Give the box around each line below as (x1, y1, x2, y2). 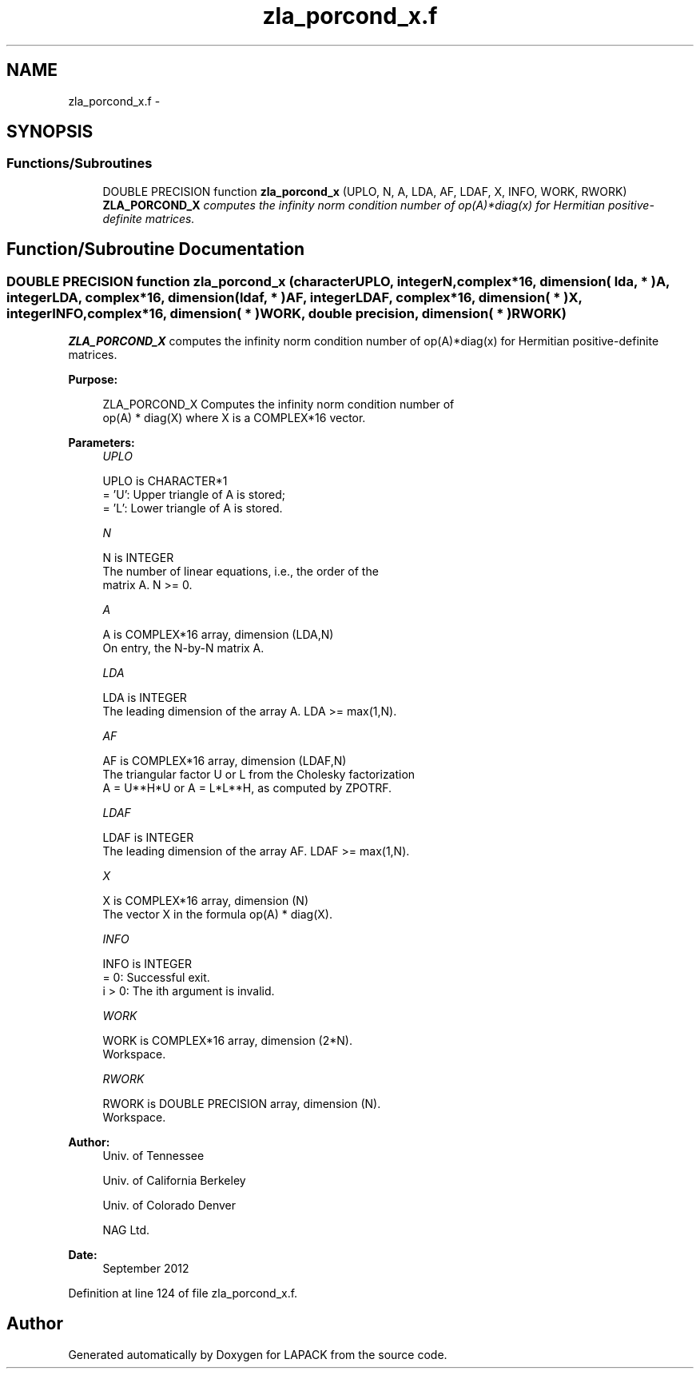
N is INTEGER (102, 551, 174, 565)
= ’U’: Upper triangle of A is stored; (102, 488, 286, 502)
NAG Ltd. (102, 1223, 150, 1237)
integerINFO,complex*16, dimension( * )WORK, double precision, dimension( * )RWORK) (6, 305, 567, 321)
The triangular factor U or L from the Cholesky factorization (102, 767, 416, 782)
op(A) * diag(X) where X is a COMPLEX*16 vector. (102, 411, 366, 425)
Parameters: (68, 436, 135, 450)
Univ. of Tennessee (102, 1149, 205, 1163)
